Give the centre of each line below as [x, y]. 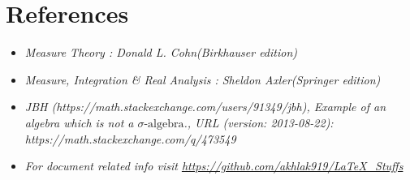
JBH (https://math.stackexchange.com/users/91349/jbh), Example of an [205, 107]
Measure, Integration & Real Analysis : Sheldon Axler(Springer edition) [203, 79]
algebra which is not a [79, 122]
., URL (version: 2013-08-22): [259, 122]
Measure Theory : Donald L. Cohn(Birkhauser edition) [161, 52]
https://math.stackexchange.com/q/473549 [130, 138]
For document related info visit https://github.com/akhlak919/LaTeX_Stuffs [214, 166]
